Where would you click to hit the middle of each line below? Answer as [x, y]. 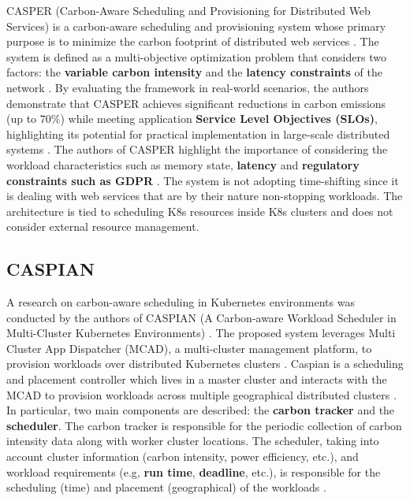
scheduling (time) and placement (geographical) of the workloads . [166, 487]
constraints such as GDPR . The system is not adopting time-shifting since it [203, 180]
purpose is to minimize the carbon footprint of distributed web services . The [193, 41]
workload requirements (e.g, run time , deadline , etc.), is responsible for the [194, 471]
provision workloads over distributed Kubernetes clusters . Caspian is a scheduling [205, 364]
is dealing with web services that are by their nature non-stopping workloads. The [205, 196]
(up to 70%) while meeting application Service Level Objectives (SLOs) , [192, 119]
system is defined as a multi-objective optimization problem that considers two [196, 56]
